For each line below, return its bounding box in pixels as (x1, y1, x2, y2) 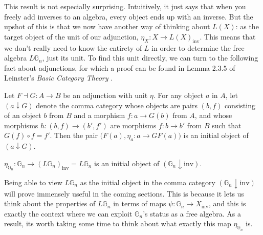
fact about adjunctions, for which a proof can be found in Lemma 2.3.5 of (4, 62, 235, 73)
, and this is (208, 198, 246, 209)
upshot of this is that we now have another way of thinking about (4, 21, 210, 32)
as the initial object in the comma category (80, 177, 215, 187)
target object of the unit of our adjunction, (4, 31, 139, 42)
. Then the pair (50, 130, 98, 141)
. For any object (153, 89, 204, 100)
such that (212, 120, 242, 130)
